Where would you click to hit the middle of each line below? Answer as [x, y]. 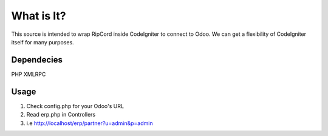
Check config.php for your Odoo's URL [75, 106]
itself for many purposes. [43, 42]
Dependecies [37, 60]
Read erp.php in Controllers [61, 115]
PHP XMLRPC [29, 74]
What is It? [39, 16]
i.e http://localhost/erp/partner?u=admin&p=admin [90, 123]
